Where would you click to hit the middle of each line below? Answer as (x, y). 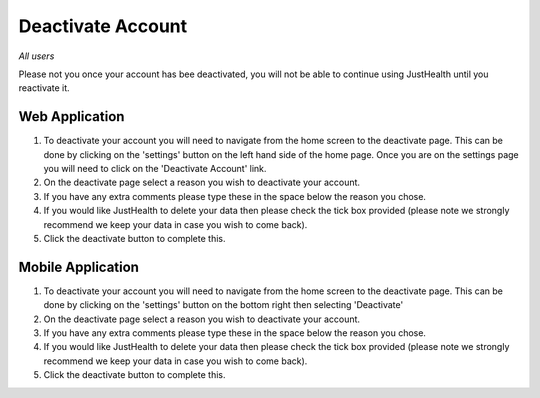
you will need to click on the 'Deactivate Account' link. (155, 169)
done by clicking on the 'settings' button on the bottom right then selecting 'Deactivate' (223, 305)
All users (36, 56)
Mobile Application (79, 266)
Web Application (71, 116)
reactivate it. (44, 88)
